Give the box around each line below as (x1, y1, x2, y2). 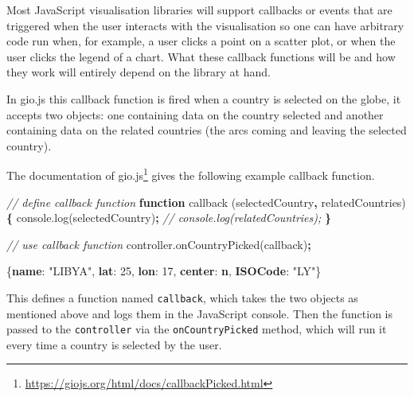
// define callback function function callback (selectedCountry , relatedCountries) (6, 193, 406, 210)
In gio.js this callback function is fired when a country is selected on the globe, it (6, 90, 401, 107)
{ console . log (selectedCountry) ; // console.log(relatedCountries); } (6, 209, 332, 226)
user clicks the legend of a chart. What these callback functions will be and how (6, 48, 396, 64)
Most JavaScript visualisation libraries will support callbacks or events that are (6, 2, 393, 18)
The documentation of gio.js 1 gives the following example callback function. (6, 165, 375, 183)
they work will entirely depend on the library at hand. (6, 64, 271, 80)
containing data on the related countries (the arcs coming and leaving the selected (6, 122, 407, 138)
